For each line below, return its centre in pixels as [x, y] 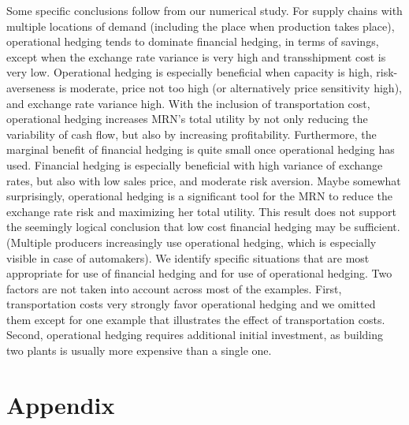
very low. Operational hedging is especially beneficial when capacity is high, [190, 72]
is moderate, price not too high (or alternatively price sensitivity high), [230, 87]
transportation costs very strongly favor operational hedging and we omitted [191, 304]
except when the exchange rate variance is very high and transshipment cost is [196, 56]
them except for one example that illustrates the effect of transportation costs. [196, 319]
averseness [31, 87]
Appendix [61, 404]
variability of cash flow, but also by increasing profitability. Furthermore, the [191, 134]
